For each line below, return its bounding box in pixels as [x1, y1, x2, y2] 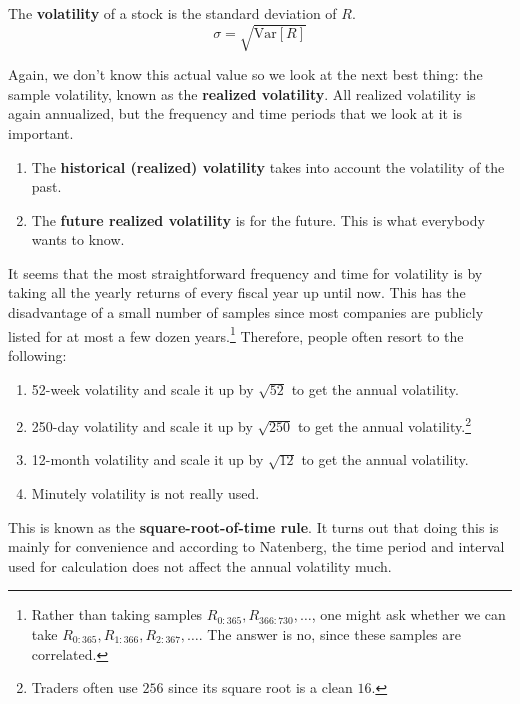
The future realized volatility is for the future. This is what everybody [31, 209, 485, 230]
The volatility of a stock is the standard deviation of [8, 3, 337, 23]
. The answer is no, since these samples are [198, 623, 462, 644]
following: [8, 344, 67, 365]
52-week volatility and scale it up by [31, 378, 254, 399]
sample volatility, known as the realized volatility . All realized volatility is [8, 83, 476, 104]
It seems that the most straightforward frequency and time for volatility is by [8, 262, 483, 283]
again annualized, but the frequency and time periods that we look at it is [8, 103, 463, 124]
